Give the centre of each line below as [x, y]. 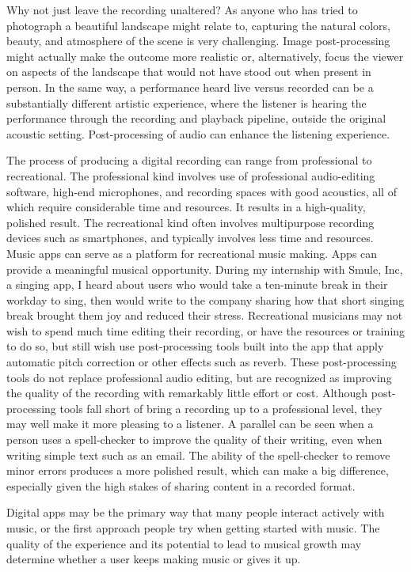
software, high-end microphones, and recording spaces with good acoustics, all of [202, 191]
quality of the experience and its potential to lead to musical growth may [184, 543]
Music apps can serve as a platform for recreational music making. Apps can [192, 253]
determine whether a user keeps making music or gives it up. [154, 559]
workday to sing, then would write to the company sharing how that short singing [205, 299]
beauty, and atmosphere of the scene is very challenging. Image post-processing [198, 41]
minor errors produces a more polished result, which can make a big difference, [198, 470]
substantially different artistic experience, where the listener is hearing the [186, 102]
